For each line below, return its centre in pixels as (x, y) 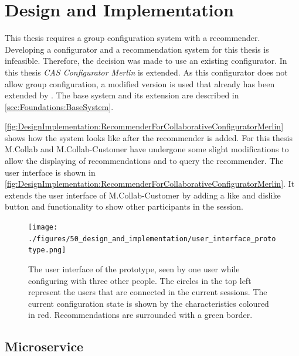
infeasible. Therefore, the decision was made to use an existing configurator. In (146, 61)
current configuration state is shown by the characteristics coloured (149, 303)
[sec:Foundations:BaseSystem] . (59, 106)
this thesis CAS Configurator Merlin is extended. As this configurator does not (146, 72)
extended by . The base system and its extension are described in (122, 95)
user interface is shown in (50, 172)
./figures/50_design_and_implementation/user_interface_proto (152, 239)
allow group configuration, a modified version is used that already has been (140, 83)
